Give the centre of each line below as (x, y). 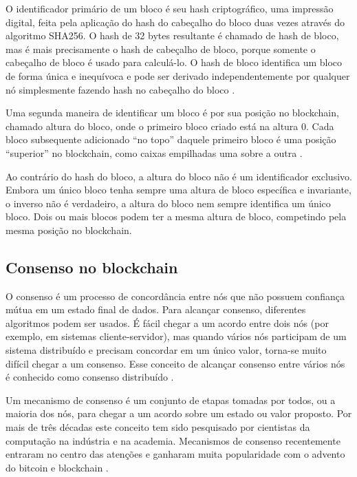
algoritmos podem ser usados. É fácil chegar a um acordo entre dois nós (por (167, 322)
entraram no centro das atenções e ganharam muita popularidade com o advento (175, 454)
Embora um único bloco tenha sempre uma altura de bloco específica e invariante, (178, 190)
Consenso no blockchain (92, 267)
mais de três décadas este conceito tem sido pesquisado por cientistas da (158, 427)
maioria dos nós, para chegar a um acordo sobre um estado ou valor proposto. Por (179, 413)
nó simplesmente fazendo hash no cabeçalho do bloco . (120, 89)
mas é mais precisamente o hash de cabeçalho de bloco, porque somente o (161, 49)
